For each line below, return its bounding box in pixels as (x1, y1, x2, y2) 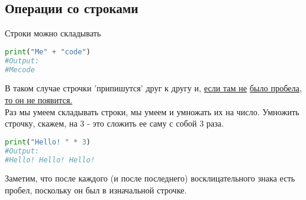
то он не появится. (5, 94, 72, 106)
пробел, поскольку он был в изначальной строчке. (5, 184, 187, 196)
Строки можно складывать (5, 27, 101, 39)
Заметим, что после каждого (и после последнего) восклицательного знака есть (5, 172, 295, 184)
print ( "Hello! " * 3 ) (5, 137, 91, 146)
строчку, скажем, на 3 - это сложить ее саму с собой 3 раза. (5, 117, 224, 130)
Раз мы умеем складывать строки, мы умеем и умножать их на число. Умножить (5, 105, 299, 118)
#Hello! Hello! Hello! (5, 155, 95, 164)
